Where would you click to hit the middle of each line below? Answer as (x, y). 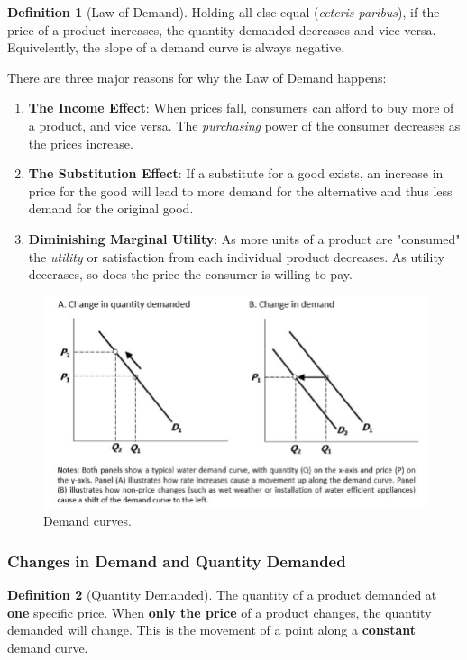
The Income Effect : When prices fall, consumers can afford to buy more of (241, 108)
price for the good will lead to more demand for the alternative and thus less (240, 190)
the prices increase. (81, 143)
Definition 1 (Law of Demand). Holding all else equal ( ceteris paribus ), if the (224, 12)
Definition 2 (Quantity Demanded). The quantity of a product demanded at (222, 595)
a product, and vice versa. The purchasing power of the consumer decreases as (244, 125)
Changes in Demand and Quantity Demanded (177, 561)
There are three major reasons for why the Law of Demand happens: (197, 77)
